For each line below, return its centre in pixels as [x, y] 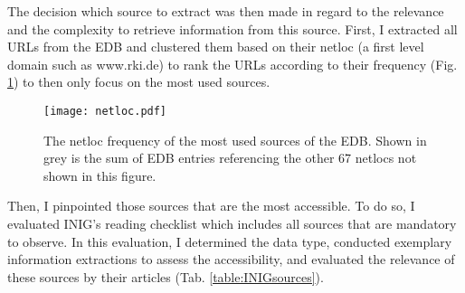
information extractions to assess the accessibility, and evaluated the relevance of [231, 259]
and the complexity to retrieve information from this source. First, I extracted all [232, 28]
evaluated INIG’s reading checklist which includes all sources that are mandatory [232, 223]
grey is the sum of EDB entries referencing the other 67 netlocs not [230, 158]
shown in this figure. [100, 175]
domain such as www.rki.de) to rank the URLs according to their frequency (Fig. [232, 64]
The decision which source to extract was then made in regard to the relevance [226, 11]
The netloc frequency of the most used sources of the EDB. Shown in [235, 140]
